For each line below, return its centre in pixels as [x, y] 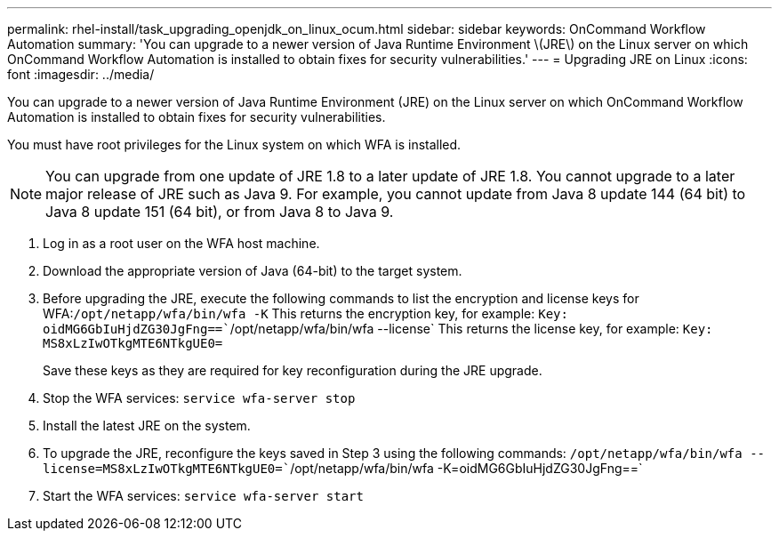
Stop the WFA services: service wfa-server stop [199, 398]
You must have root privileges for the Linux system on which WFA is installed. [234, 145]
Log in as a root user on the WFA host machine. [181, 243]
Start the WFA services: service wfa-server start [203, 496]
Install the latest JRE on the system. [147, 426]
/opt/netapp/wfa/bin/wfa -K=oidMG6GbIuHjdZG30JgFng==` [466, 468]
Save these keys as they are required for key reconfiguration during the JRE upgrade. [293, 370]
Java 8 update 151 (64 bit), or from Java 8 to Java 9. [220, 212]
